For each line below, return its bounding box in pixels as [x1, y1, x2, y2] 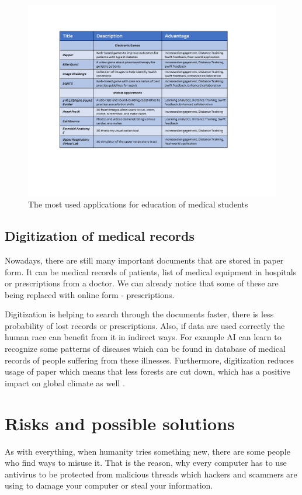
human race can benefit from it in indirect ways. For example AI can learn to [5, 331, 282, 343]
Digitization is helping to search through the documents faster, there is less [5, 308, 274, 320]
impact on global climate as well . [5, 376, 125, 389]
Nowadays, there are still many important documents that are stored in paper [5, 254, 284, 266]
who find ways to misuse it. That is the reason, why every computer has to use [5, 456, 287, 469]
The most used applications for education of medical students [28, 198, 248, 210]
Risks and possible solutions [5, 411, 235, 435]
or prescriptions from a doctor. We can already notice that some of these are [5, 277, 279, 289]
